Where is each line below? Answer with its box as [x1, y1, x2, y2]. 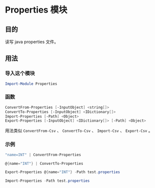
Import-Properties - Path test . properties [5, 178, 90, 184]
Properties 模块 [5, 4, 68, 15]
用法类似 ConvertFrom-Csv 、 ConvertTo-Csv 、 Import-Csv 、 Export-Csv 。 [5, 128, 153, 133]
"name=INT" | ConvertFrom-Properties [5, 152, 81, 157]
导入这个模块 [5, 70, 35, 77]
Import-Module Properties [5, 81, 57, 86]
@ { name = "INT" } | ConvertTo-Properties [5, 161, 83, 166]
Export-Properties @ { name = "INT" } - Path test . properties [5, 170, 120, 174]
